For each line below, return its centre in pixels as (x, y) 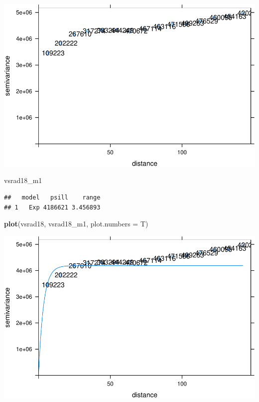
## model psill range (52, 197)
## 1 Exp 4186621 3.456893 (52, 207)
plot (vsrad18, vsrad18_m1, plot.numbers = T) (76, 224)
